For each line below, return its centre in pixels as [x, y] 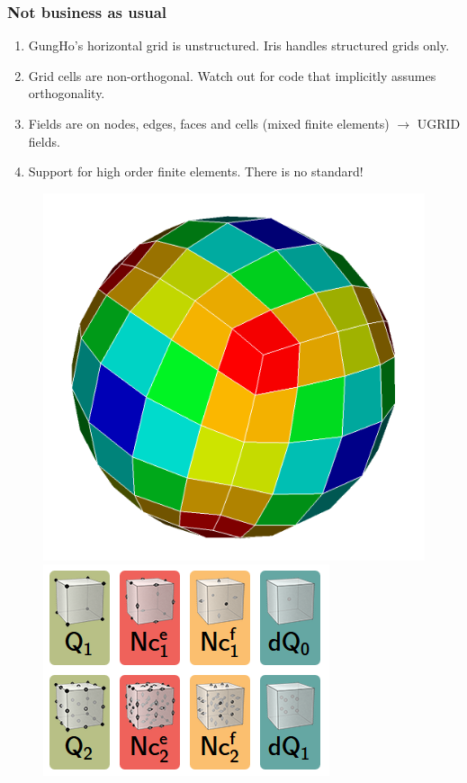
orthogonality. [67, 93]
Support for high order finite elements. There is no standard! [196, 171]
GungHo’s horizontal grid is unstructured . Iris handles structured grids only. [239, 45]
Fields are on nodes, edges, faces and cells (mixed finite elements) [209, 123]
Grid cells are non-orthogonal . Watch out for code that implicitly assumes [232, 75]
